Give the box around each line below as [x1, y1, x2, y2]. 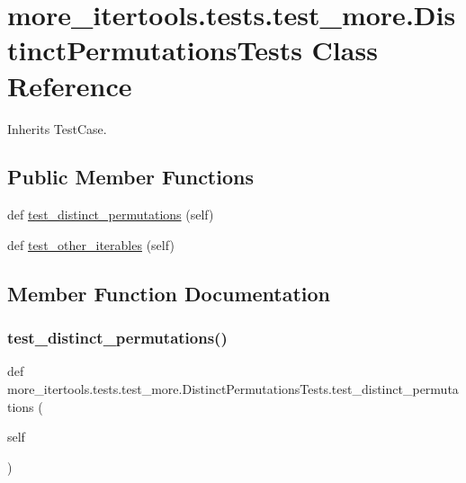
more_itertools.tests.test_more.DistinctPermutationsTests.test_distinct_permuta [7, 380, 459, 398]
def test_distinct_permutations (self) [7, 205, 214, 224]
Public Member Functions [7, 163, 254, 191]
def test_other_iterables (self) [7, 235, 175, 254]
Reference [7, 67, 132, 103]
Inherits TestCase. [7, 119, 107, 138]
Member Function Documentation [7, 279, 331, 307]
